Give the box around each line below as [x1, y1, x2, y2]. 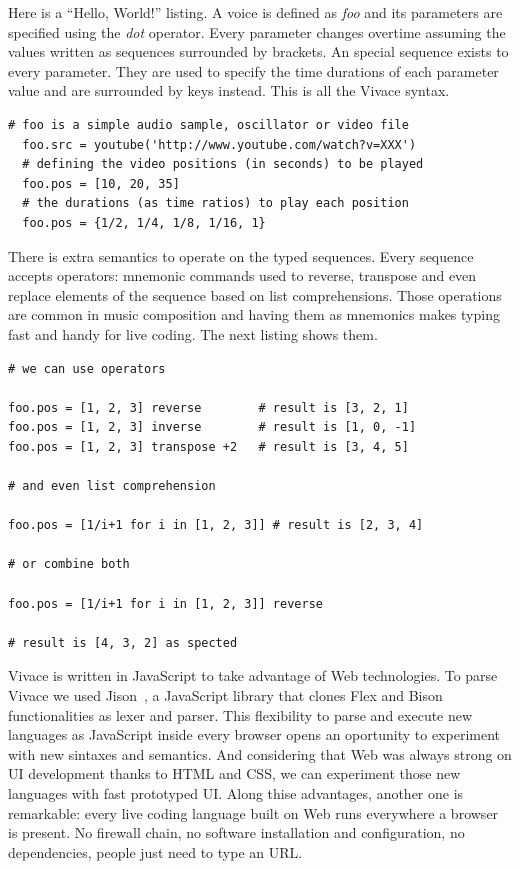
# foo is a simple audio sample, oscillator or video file [8, 117, 409, 132]
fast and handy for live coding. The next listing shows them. [8, 323, 378, 344]
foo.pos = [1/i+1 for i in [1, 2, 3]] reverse [8, 596, 323, 611]
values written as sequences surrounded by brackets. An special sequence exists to [8, 41, 509, 62]
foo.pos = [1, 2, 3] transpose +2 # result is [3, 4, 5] [8, 439, 409, 454]
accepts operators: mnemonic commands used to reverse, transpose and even [8, 265, 477, 286]
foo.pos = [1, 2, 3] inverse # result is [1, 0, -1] [8, 420, 417, 435]
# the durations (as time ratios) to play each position [22, 196, 409, 211]
